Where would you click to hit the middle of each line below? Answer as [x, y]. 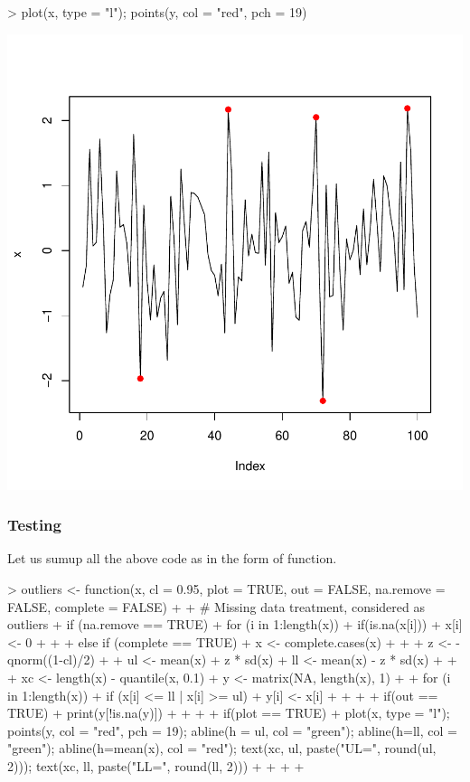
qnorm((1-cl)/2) [51, 660]
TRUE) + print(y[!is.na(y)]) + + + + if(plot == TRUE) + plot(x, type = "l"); [229, 713]
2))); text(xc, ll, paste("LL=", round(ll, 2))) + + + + [156, 765]
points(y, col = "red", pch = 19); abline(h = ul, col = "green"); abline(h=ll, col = [232, 730]
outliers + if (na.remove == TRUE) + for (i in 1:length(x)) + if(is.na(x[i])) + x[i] [235, 624]
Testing [34, 525]
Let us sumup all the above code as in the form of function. [172, 558]
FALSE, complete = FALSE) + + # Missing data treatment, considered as [216, 606]
